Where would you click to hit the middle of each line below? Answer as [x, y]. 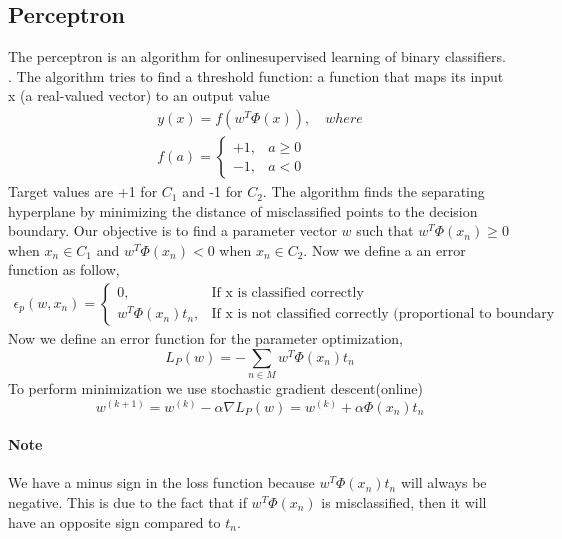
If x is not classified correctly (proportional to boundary [383, 314]
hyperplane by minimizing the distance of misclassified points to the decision [243, 210]
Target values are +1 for [83, 191]
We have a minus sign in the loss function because [161, 482]
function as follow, [64, 269]
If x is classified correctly [287, 292]
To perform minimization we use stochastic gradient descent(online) [215, 387]
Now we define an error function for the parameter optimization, [205, 338]
